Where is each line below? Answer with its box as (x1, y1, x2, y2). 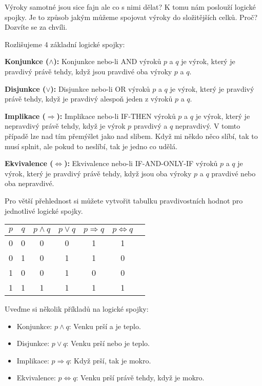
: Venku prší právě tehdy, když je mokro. (76, 372, 205, 383)
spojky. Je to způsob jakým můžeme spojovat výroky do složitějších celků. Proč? (5, 11, 258, 22)
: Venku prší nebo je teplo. (66, 338, 150, 349)
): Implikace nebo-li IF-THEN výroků (56, 110, 176, 121)
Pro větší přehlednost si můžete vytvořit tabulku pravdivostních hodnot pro (5, 195, 243, 206)
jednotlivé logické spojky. (5, 205, 83, 216)
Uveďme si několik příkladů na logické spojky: (5, 303, 149, 314)
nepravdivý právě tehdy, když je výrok (5, 120, 126, 131)
